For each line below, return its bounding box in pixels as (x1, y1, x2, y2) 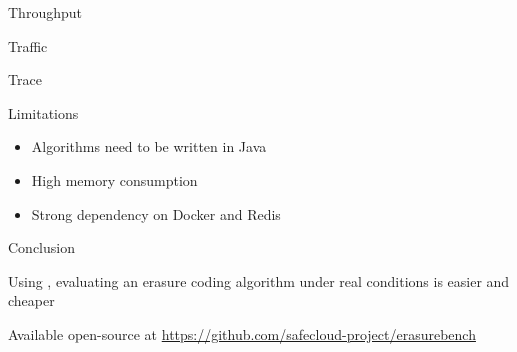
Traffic (8, 35, 48, 56)
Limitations (8, 102, 79, 123)
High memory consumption (31, 169, 198, 190)
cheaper (8, 290, 55, 311)
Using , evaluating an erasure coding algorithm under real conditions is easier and (8, 270, 510, 291)
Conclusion (8, 237, 75, 258)
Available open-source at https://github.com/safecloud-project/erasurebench (8, 323, 476, 344)
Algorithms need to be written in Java (31, 136, 267, 157)
